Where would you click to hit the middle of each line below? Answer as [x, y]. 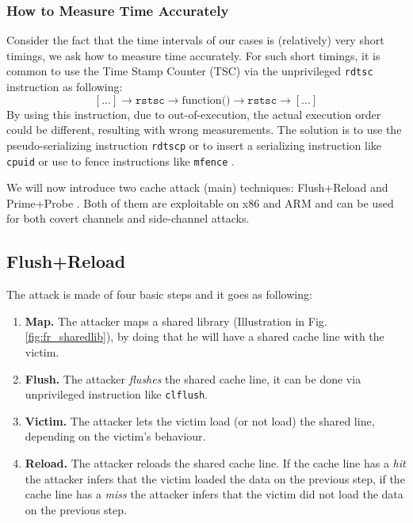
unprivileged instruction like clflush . [117, 394]
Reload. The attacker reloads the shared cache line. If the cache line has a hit [215, 462]
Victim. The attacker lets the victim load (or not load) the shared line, [200, 420]
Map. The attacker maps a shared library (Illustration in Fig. [176, 321]
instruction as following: [65, 87]
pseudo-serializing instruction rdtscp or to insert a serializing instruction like [194, 145]
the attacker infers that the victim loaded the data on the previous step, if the [215, 478]
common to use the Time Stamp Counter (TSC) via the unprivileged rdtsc [190, 71]
